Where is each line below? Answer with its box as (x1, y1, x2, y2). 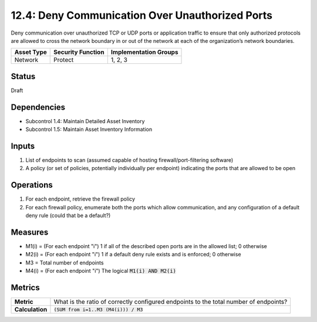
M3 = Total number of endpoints (25, 259, 104, 266)
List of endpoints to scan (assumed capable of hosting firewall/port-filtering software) (25, 157, 234, 164)
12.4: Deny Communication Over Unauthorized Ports (11, 9, 273, 22)
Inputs (11, 141, 35, 151)
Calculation (14, 306, 48, 314)
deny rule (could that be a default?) (25, 212, 111, 219)
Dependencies (11, 102, 66, 112)
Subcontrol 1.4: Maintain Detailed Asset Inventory (25, 117, 145, 124)
